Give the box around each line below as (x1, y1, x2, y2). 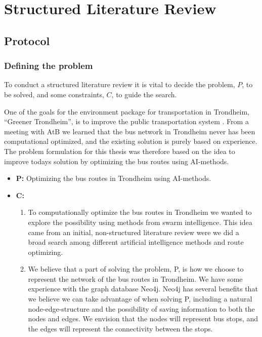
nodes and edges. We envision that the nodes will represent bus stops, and (28, 313, 258, 324)
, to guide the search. (111, 89, 177, 99)
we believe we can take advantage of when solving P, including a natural (28, 293, 252, 304)
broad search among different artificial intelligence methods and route (28, 237, 244, 247)
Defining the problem (4, 59, 93, 72)
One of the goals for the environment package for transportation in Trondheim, (4, 106, 249, 117)
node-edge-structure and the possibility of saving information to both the (28, 303, 255, 314)
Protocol (4, 32, 50, 48)
